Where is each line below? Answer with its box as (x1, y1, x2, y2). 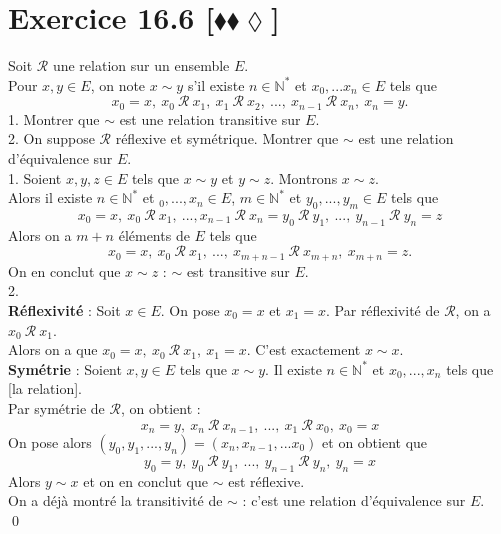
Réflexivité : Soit (8, 299, 121, 320)
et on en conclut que (83, 470, 209, 491)
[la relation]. (8, 378, 82, 399)
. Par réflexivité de (326, 299, 440, 320)
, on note (90, 74, 146, 95)
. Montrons (270, 167, 338, 188)
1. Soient (8, 167, 62, 188)
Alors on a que (8, 339, 98, 360)
